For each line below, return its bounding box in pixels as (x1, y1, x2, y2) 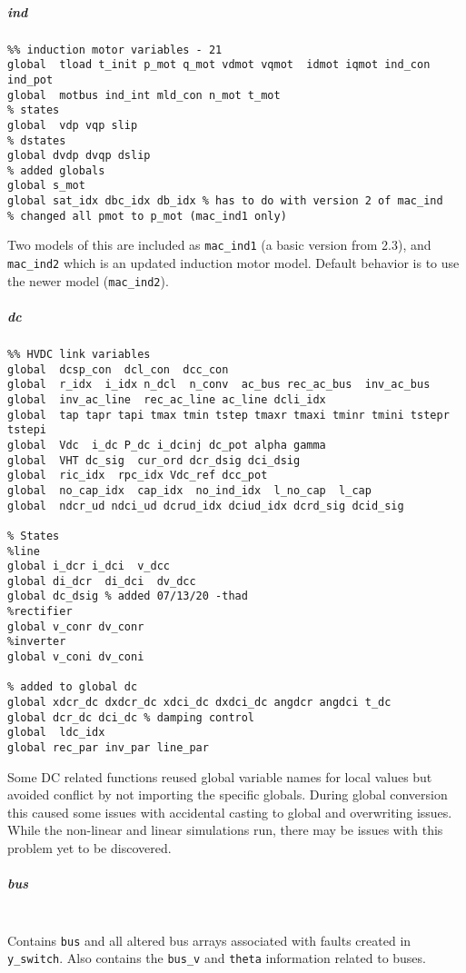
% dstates (7, 134, 66, 147)
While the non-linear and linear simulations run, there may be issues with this (7, 820, 443, 839)
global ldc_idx (7, 726, 105, 740)
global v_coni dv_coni (7, 650, 144, 664)
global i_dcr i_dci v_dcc (7, 560, 170, 573)
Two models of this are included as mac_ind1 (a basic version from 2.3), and (7, 235, 431, 254)
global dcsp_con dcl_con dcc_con (7, 362, 229, 376)
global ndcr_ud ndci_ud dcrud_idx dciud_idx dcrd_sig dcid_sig (7, 499, 404, 512)
